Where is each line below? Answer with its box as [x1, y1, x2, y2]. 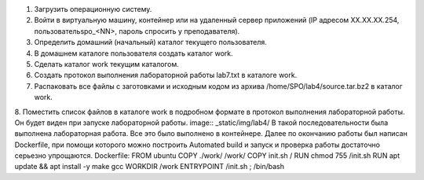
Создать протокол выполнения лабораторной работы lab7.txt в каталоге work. [34, 71, 298, 80]
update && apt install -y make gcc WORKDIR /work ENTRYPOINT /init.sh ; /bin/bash [14, 162, 285, 171]
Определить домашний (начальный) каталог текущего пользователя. [34, 38, 267, 47]
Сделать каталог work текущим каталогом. [34, 59, 180, 68]
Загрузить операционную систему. [34, 5, 152, 13]
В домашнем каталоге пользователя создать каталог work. [34, 48, 233, 58]
